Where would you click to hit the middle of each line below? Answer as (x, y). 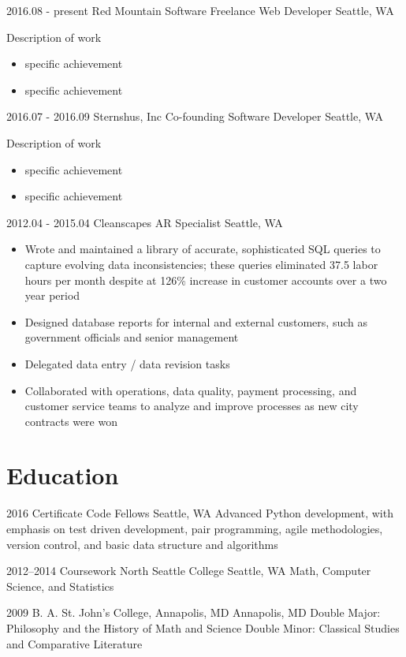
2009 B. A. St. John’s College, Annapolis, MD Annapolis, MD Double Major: (194, 612)
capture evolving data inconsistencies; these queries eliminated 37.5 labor (201, 264)
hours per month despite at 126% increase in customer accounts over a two (206, 280)
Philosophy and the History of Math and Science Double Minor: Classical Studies (203, 627)
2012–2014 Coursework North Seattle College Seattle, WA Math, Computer (189, 571)
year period (52, 295)
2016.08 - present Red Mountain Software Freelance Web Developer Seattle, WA (200, 10)
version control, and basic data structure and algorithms (142, 544)
